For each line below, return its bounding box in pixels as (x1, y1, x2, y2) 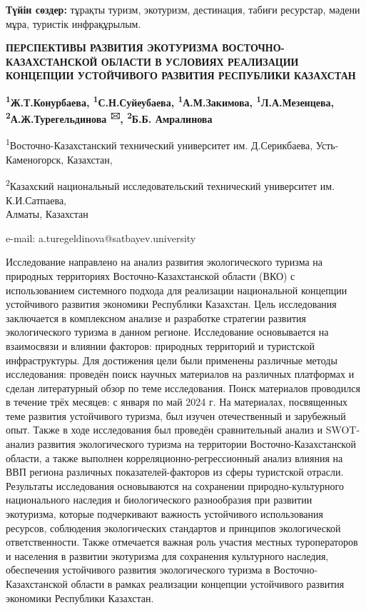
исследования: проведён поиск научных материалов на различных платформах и (6, 366, 355, 381)
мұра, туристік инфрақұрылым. (6, 16, 141, 31)
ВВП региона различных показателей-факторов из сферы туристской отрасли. (6, 464, 344, 479)
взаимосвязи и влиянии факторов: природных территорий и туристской (6, 338, 315, 353)
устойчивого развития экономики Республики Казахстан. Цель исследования (6, 296, 337, 311)
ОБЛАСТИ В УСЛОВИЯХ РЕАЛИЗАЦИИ (101, 54, 299, 69)
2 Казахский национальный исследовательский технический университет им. (6, 176, 335, 193)
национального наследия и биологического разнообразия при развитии (6, 492, 312, 507)
